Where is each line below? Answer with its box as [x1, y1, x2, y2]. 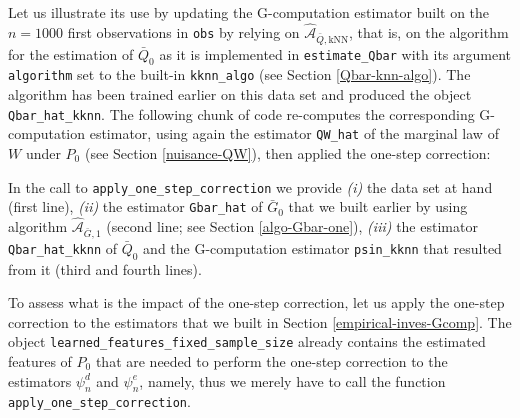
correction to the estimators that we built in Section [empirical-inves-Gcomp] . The [8, 311, 512, 332]
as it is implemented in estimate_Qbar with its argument [159, 43, 511, 64]
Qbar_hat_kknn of [8, 237, 118, 258]
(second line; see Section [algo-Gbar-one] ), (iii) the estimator [106, 216, 478, 237]
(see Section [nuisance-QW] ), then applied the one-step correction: [84, 142, 491, 163]
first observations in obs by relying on [67, 21, 300, 42]
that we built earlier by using [288, 196, 468, 217]
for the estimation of [8, 43, 134, 64]
